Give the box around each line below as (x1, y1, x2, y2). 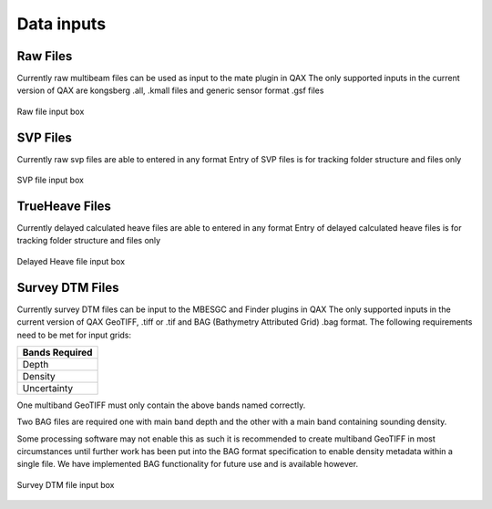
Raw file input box (16, 106, 85, 117)
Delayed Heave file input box (16, 255, 126, 266)
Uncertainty (22, 381, 73, 394)
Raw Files (16, 48, 73, 64)
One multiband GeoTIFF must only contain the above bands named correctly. (16, 400, 306, 410)
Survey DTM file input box (16, 479, 115, 490)
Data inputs (16, 14, 107, 34)
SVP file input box (16, 174, 84, 186)
